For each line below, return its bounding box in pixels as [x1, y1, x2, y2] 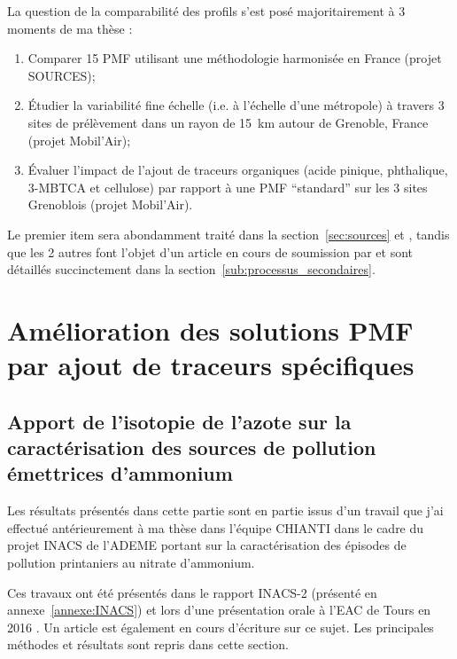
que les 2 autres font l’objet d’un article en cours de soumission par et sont [7, 242, 414, 261]
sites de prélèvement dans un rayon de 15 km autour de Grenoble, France [27, 113, 429, 131]
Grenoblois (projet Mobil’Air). [27, 195, 193, 214]
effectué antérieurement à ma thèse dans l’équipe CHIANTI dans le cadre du [7, 518, 424, 537]
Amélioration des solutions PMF [7, 311, 414, 348]
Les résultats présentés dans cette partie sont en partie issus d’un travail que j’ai [7, 501, 444, 520]
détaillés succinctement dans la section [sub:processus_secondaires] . [7, 260, 376, 279]
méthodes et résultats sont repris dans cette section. [7, 635, 289, 654]
